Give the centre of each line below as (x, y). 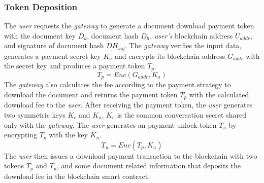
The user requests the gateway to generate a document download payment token (129, 26)
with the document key (40, 35)
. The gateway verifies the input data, (183, 45)
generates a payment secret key (53, 56)
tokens (14, 166)
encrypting (21, 135)
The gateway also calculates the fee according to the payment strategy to (118, 84)
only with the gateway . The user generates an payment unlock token (110, 124)
